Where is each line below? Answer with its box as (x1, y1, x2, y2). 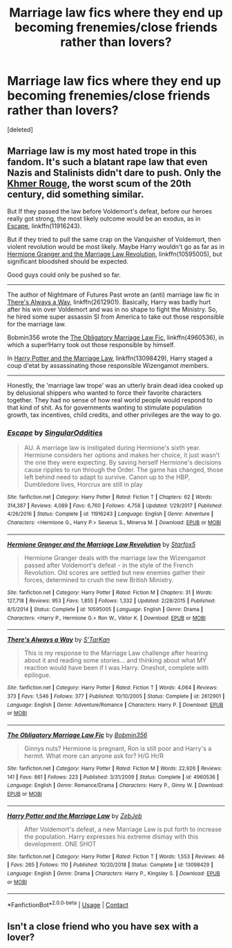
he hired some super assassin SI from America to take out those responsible (7, 313, 224, 321)
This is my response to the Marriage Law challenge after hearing (23, 649, 209, 658)
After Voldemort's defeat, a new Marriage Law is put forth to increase (23, 825, 222, 833)
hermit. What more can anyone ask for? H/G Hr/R (23, 752, 164, 760)
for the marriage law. (7, 319, 67, 328)
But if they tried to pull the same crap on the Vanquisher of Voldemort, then (7, 235, 221, 243)
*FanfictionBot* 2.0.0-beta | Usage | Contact (7, 900, 129, 909)
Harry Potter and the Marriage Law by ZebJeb (7, 811, 143, 820)
